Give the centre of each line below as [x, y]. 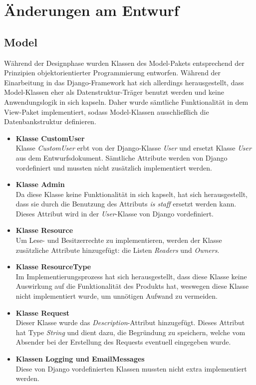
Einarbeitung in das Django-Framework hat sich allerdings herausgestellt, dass [124, 82]
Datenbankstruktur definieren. [50, 121]
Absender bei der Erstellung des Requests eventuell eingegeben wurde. [123, 342]
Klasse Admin [40, 184]
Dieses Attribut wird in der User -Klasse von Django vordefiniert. [115, 213]
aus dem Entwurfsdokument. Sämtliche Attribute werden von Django [122, 157]
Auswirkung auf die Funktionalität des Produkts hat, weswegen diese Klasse [132, 286]
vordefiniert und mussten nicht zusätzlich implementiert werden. [114, 167]
